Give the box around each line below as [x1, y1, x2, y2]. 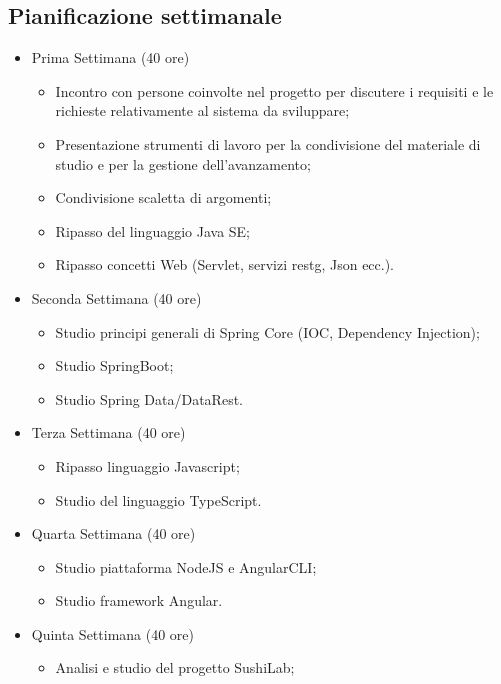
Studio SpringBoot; [55, 355, 174, 376]
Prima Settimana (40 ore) [31, 47, 190, 68]
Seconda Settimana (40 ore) [31, 287, 202, 308]
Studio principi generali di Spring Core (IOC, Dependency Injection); [55, 321, 480, 342]
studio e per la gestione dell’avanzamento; [55, 153, 311, 174]
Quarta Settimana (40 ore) [31, 523, 196, 544]
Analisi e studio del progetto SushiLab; [55, 657, 295, 678]
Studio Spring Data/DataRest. [55, 388, 243, 409]
